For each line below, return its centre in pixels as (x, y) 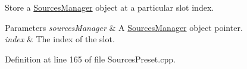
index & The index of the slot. (60, 39)
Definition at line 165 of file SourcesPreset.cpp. (90, 59)
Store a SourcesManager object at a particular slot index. (110, 7)
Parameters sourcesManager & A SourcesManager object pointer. (124, 27)
